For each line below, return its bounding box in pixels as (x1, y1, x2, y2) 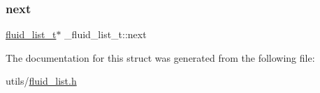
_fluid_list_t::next (64, 27, 147, 42)
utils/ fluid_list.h (6, 74, 77, 88)
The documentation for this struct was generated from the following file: (6, 50, 315, 65)
